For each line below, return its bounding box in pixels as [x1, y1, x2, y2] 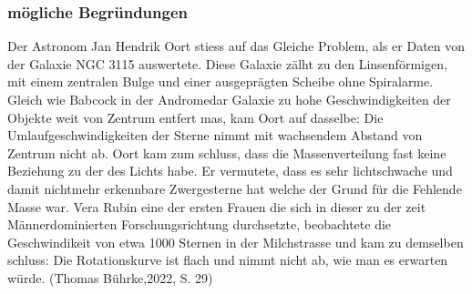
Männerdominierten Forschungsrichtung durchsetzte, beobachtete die [7, 215, 392, 234]
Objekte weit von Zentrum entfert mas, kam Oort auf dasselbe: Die [7, 107, 384, 127]
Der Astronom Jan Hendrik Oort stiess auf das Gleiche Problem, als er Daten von [7, 36, 466, 56]
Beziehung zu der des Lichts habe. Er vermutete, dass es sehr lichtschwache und [7, 161, 453, 180]
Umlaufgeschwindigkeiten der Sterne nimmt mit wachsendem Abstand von [7, 126, 423, 145]
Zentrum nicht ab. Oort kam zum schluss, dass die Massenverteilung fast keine [7, 143, 446, 162]
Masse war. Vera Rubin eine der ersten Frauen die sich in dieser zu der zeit [7, 197, 426, 216]
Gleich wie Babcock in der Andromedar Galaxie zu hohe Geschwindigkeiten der [7, 90, 451, 108]
